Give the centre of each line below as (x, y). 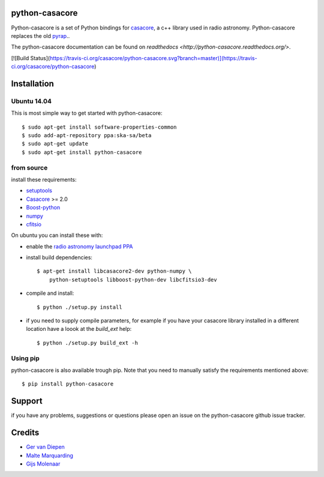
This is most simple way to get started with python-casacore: (87, 113)
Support (27, 401)
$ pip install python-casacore (68, 384)
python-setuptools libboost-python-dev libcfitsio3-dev (133, 279)
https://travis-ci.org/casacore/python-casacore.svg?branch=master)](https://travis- (153, 58)
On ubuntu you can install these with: (57, 235)
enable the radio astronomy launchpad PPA (79, 246)
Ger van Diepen (46, 447)
